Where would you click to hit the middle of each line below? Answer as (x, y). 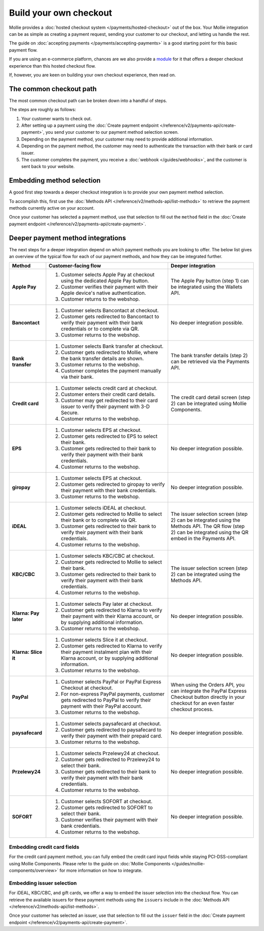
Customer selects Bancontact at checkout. (110, 310)
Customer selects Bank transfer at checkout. (112, 346)
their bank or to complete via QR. (99, 520)
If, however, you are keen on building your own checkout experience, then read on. (92, 75)
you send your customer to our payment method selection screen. (112, 132)
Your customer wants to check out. (56, 119)
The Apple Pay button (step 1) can (210, 281)
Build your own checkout (61, 13)
